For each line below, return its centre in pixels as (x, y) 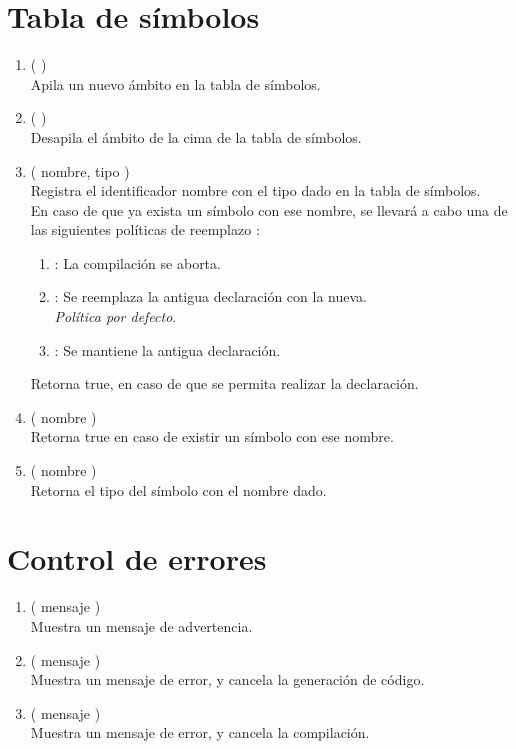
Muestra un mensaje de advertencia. (141, 625)
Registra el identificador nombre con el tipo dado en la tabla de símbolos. (255, 190)
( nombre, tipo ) (80, 170)
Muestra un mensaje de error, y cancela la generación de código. (227, 679)
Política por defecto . (115, 316)
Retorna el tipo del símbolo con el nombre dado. (178, 489)
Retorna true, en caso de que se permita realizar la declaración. (224, 383)
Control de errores (137, 558)
